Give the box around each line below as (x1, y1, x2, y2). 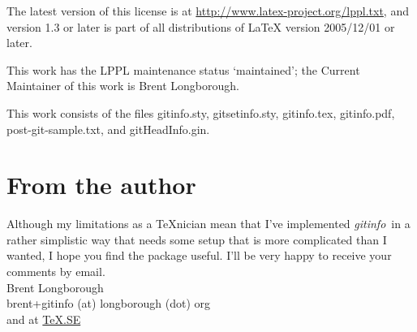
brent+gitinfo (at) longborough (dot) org (6, 295, 211, 312)
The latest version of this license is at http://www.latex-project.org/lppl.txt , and (6, 2, 409, 19)
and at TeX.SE (6, 310, 81, 327)
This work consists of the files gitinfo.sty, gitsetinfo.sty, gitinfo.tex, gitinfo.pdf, (6, 104, 395, 121)
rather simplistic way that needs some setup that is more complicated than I (6, 231, 387, 248)
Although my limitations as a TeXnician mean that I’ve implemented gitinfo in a (6, 215, 411, 232)
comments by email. (6, 263, 105, 280)
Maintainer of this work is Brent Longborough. (6, 77, 239, 94)
